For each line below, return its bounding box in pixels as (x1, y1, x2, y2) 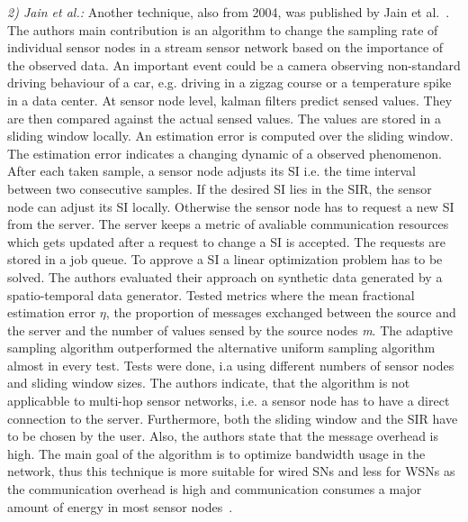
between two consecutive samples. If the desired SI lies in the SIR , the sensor (7, 179, 432, 197)
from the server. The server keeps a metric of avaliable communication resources (7, 215, 449, 234)
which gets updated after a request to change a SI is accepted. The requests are (7, 232, 445, 251)
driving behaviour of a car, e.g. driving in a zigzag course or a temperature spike (7, 73, 452, 92)
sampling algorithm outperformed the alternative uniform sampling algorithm (7, 338, 436, 357)
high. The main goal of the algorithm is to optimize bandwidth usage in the (7, 444, 426, 462)
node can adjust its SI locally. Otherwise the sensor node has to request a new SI (7, 197, 454, 215)
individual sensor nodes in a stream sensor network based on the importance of (7, 38, 444, 57)
